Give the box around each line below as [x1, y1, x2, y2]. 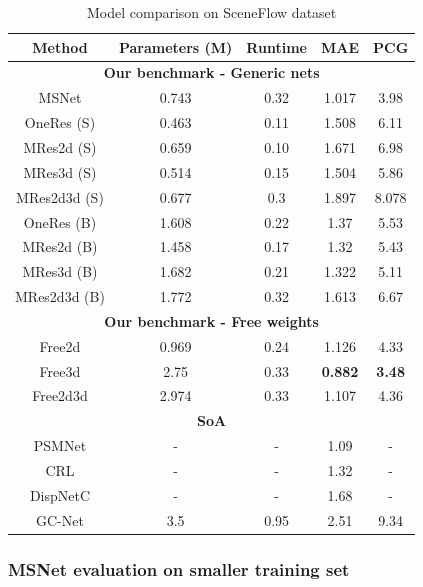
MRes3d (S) [23, 161, 97, 182]
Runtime [246, 36, 307, 57]
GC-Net [36, 509, 84, 530]
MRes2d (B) [22, 236, 98, 257]
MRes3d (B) [22, 261, 98, 282]
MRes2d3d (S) [16, 186, 104, 207]
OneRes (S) [24, 112, 96, 133]
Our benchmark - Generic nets [103, 62, 320, 83]
